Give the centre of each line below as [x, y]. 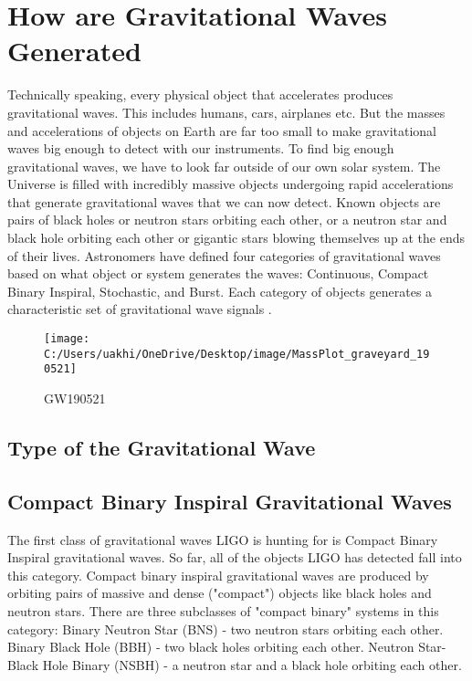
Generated [74, 51]
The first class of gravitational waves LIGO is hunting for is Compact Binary [223, 539]
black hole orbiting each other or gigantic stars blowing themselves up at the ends [236, 238]
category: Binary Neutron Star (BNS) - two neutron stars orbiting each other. [226, 629]
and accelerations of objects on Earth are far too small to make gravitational [222, 130]
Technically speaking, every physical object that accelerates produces [200, 94]
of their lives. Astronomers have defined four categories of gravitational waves [224, 255]
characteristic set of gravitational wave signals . [140, 309]
